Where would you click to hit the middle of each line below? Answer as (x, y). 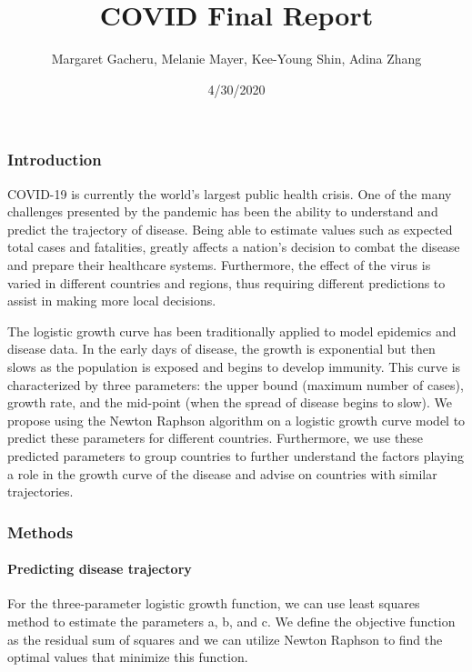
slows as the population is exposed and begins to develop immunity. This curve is (234, 366)
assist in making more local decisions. (112, 301)
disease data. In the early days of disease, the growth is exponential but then (221, 349)
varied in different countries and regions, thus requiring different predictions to (226, 282)
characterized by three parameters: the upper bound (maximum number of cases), (236, 384)
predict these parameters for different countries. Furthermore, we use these (216, 438)
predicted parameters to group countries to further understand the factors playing (236, 455)
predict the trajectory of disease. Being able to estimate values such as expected (230, 229)
